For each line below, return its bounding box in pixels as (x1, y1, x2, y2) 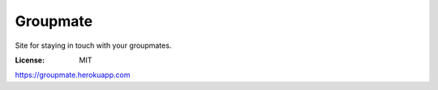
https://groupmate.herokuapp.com (15, 70, 131, 80)
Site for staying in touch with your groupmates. (15, 41, 172, 50)
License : (15, 55, 45, 65)
